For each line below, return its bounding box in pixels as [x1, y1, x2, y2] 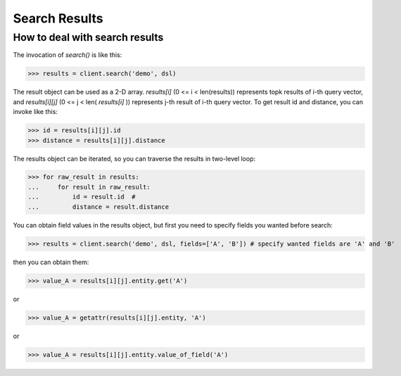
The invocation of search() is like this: [13, 51, 122, 59]
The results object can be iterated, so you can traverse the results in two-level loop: [13, 154, 256, 163]
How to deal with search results [13, 31, 164, 44]
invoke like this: [13, 108, 58, 116]
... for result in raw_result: [27, 183, 151, 191]
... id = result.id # [27, 193, 136, 201]
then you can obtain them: [13, 258, 89, 266]
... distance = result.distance [27, 203, 169, 211]
